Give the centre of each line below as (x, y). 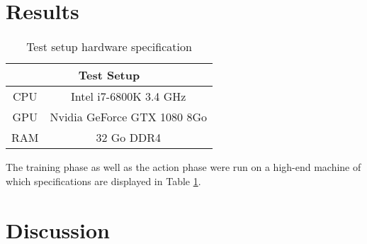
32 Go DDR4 (128, 138)
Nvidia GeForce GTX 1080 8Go (128, 117)
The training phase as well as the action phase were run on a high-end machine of (183, 167)
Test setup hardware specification (109, 47)
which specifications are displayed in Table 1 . (103, 181)
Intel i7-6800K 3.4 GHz (129, 96)
